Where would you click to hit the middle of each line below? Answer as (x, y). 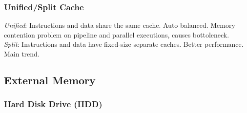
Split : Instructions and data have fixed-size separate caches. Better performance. (124, 44)
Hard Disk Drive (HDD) (53, 104)
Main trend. (22, 54)
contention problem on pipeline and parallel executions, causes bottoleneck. (117, 34)
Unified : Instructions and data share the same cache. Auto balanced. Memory (120, 25)
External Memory (50, 80)
